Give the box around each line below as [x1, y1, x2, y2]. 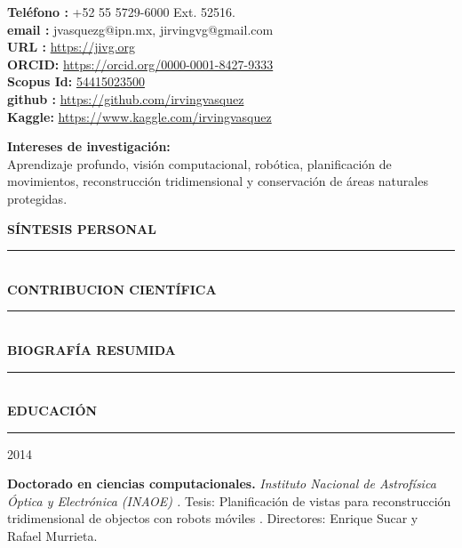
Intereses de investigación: [7, 137, 171, 156]
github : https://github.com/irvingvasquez [7, 89, 244, 108]
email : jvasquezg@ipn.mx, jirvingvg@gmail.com [7, 20, 274, 38]
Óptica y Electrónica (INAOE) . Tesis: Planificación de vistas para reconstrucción [7, 491, 451, 510]
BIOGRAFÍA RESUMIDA [7, 340, 176, 359]
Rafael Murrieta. [7, 527, 98, 545]
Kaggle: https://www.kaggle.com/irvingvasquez [7, 107, 272, 125]
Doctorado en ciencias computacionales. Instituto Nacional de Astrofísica [7, 474, 436, 493]
